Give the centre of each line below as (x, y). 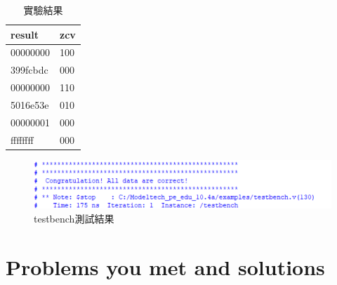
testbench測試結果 (74, 218)
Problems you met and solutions (165, 266)
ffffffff (22, 139)
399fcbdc (29, 70)
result (25, 34)
